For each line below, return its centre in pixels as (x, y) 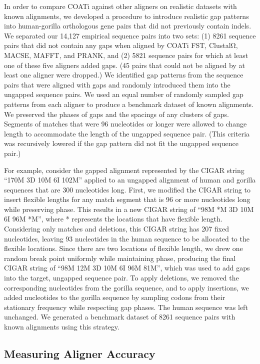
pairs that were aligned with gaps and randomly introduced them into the (117, 84)
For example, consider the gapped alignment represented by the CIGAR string (124, 170)
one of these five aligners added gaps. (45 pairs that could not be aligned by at (124, 65)
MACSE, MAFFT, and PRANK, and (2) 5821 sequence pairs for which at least (126, 55)
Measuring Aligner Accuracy (80, 353)
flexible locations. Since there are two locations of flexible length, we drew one (123, 248)
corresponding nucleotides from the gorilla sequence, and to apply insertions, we (126, 287)
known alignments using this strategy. (62, 326)
